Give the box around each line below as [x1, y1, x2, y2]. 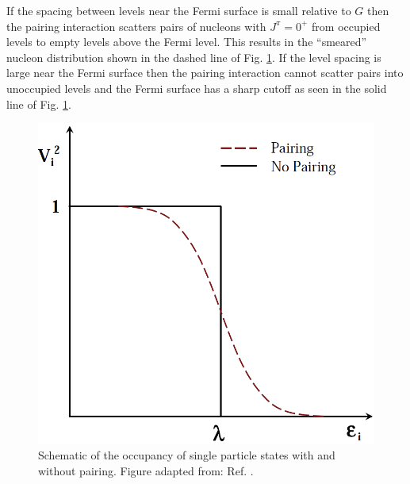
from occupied [312, 17, 381, 34]
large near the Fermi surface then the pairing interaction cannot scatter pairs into [6, 64, 404, 81]
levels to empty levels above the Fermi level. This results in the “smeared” [6, 33, 367, 50]
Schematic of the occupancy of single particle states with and [38, 447, 335, 463]
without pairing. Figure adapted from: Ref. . [38, 463, 254, 479]
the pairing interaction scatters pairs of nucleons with [6, 17, 266, 34]
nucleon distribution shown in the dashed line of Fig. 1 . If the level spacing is [6, 48, 381, 65]
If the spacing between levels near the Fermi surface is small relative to [6, 2, 351, 18]
